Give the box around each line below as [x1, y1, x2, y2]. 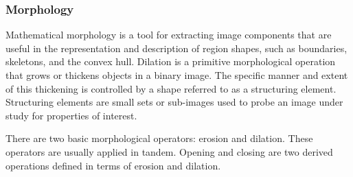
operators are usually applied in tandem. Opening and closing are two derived [5, 144, 333, 158]
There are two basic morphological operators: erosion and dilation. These [5, 131, 313, 145]
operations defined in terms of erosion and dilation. [5, 158, 221, 172]
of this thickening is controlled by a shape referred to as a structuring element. [5, 81, 337, 95]
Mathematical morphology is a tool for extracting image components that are [5, 27, 332, 42]
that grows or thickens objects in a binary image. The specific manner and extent [5, 68, 348, 82]
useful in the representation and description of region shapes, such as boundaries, [5, 40, 348, 55]
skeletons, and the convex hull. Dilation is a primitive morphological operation [5, 54, 336, 69]
